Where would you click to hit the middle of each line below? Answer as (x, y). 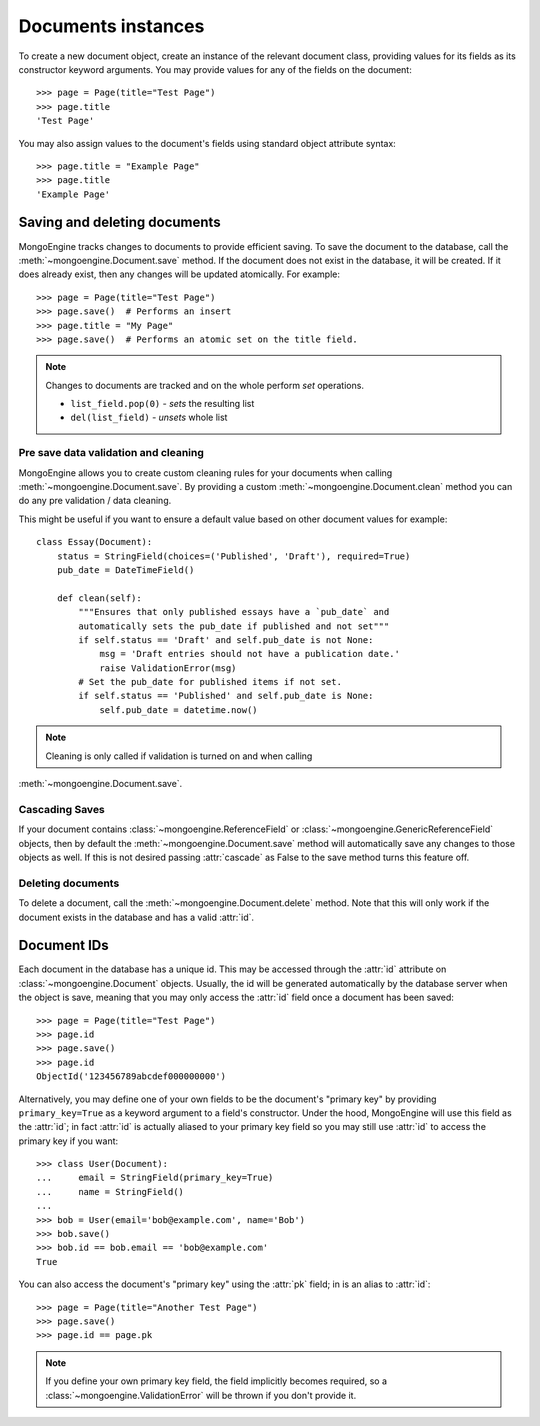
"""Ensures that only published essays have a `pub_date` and (234, 612)
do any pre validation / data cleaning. (95, 501)
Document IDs (63, 945)
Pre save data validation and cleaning (111, 453)
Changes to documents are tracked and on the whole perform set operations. (205, 385)
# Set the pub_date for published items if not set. (210, 682)
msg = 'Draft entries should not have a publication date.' (249, 654)
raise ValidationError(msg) (168, 668)
